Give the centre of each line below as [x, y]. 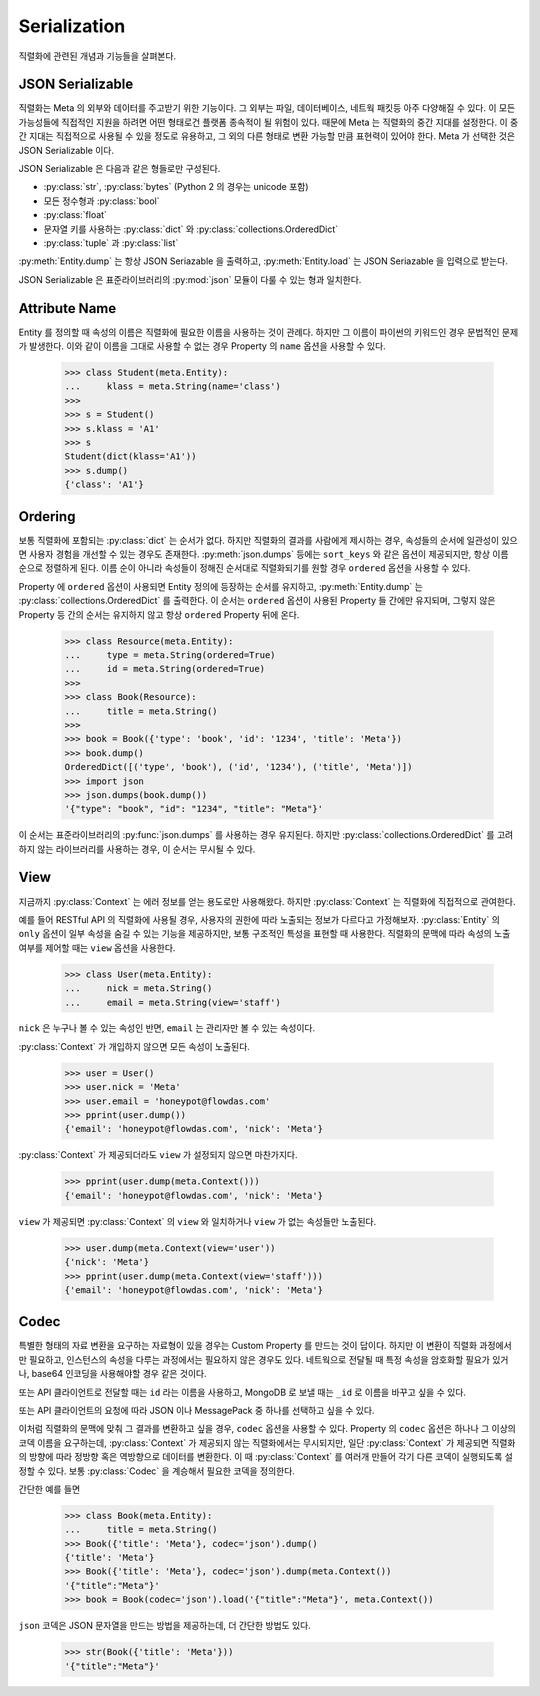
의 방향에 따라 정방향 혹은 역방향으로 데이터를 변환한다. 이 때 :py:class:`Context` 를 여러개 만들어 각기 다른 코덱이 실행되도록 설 [266, 1457]
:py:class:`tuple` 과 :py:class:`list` [111, 242]
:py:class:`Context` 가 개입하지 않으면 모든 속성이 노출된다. [134, 1046]
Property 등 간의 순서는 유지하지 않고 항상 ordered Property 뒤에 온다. [159, 614]
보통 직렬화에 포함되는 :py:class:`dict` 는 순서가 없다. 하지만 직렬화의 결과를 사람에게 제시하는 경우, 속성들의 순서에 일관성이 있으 [268, 540]
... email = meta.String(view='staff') [173, 1002]
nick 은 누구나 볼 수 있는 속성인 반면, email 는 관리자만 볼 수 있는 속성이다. [166, 1028]
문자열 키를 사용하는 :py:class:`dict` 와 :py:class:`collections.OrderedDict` [191, 229]
